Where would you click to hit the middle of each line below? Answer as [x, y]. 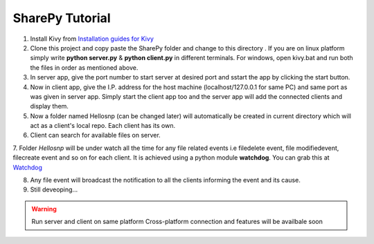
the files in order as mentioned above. [84, 67]
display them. [50, 106]
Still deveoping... [54, 189]
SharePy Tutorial [62, 18]
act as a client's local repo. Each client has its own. [103, 126]
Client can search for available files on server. [95, 135]
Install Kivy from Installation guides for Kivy [92, 39]
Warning [44, 209]
